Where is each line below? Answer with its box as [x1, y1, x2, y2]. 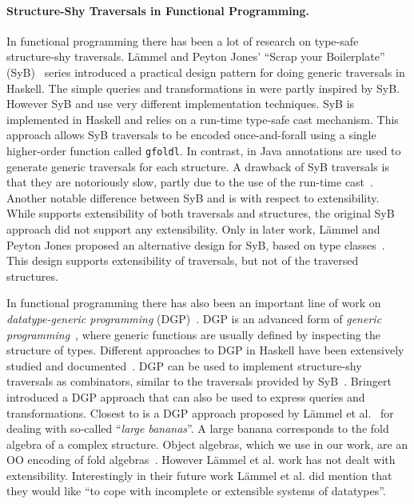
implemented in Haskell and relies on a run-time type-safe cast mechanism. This [6, 110, 399, 127]
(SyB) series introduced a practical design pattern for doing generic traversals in [6, 63, 405, 80]
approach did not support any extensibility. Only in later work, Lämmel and [6, 220, 380, 237]
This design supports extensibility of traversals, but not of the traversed [6, 252, 359, 269]
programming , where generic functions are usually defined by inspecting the [6, 326, 380, 342]
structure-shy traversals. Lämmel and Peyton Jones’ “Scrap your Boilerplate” [6, 48, 385, 65]
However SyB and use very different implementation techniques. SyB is [6, 95, 355, 112]
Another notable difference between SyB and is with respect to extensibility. [6, 189, 380, 206]
